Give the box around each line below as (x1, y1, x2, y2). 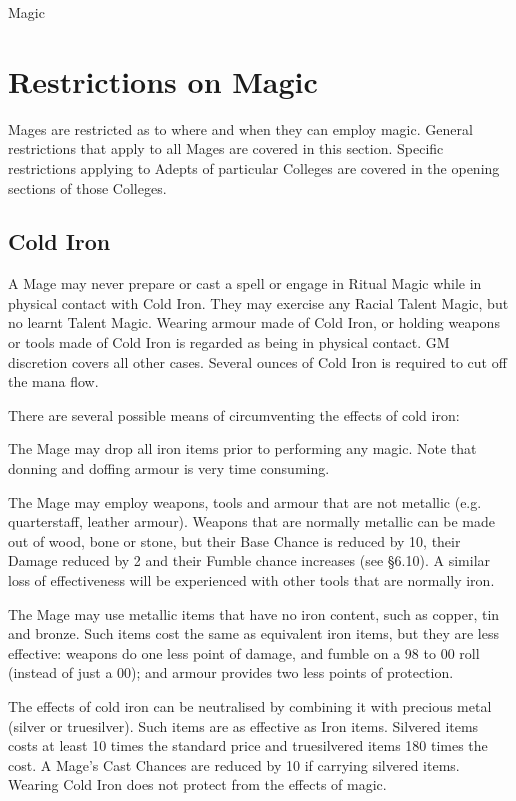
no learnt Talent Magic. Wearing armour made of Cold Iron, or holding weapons (8, 312, 500, 333)
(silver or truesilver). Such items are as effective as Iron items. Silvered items (8, 715, 479, 736)
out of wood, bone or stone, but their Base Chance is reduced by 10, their (8, 530, 461, 551)
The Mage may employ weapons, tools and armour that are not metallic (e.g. (8, 491, 482, 512)
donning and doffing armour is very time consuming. (8, 458, 330, 479)
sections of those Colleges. (8, 177, 167, 198)
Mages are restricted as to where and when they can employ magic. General (8, 118, 473, 139)
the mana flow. (8, 371, 99, 392)
